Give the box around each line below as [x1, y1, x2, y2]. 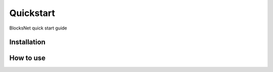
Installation [9, 38, 45, 46]
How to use [9, 54, 45, 62]
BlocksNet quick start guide [9, 25, 67, 31]
